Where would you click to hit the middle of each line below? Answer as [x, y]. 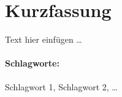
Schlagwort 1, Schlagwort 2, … [61, 86]
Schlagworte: [32, 63]
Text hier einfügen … [44, 39]
